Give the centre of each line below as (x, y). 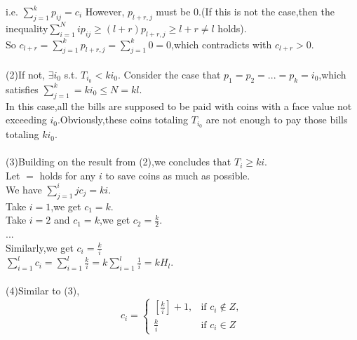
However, (105, 11)
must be (173, 11)
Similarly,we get (40, 247)
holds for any (68, 175)
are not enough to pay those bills (277, 120)
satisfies (22, 89)
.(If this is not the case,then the (267, 11)
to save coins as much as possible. (178, 175)
